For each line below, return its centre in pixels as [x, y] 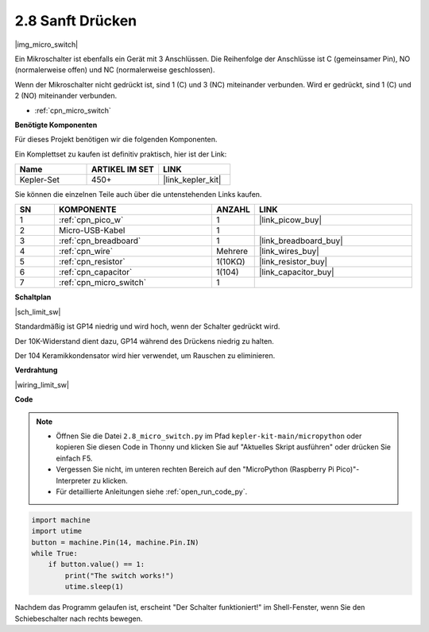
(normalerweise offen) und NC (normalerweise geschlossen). [115, 70]
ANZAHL [233, 210]
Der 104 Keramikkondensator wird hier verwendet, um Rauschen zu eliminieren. [145, 356]
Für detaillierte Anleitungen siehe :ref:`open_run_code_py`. [152, 491]
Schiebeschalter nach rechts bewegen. [79, 619]
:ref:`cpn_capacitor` [95, 272]
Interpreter [73, 480]
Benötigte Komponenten [56, 125]
